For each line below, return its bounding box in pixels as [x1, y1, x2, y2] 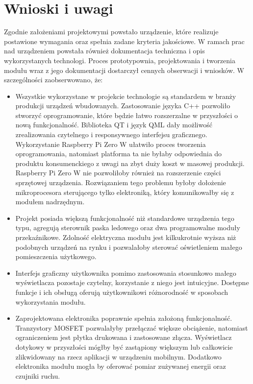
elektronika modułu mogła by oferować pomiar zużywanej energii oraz [15, 361, 226, 371]
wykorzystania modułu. [15, 296, 86, 307]
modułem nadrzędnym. [15, 196, 85, 207]
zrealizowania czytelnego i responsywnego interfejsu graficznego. [15, 129, 207, 140]
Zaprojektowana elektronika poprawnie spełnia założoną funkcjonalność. [15, 313, 232, 323]
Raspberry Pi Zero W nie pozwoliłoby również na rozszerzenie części [15, 168, 221, 178]
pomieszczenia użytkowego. [15, 251, 97, 262]
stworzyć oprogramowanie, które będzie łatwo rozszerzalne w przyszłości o [15, 110, 238, 120]
